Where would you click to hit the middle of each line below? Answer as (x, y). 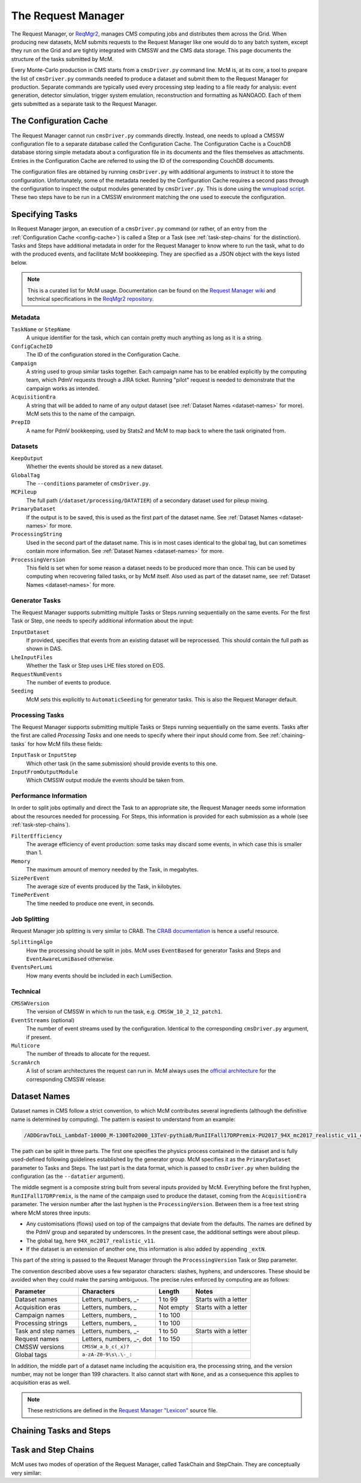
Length (169, 1291)
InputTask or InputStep (44, 755)
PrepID (21, 422)
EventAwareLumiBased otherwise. (70, 959)
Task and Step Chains (53, 1450)
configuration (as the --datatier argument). (68, 1176)
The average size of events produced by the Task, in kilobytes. (104, 886)
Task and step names (45, 1331)
